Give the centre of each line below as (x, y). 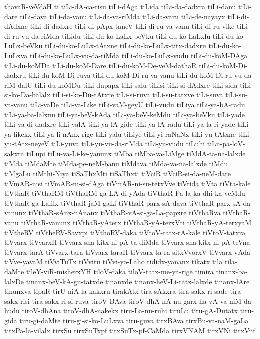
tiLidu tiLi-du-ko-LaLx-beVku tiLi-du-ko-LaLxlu (136, 35)
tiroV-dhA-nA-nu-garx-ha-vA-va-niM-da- (191, 301)
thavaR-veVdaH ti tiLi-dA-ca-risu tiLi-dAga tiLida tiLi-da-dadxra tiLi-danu (120, 6)
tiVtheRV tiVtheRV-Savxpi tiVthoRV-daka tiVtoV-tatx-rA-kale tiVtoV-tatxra (125, 232)
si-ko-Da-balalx (27, 95)
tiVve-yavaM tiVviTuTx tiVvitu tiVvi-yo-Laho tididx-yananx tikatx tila (113, 262)
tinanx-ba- (232, 272)
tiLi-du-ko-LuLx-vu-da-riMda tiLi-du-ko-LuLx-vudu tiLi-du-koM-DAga (139, 55)
